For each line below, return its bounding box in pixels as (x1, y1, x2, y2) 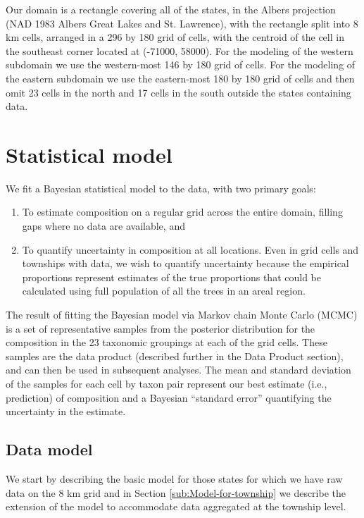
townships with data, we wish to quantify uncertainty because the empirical (22, 256, 349, 271)
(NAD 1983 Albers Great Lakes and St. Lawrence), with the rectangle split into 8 (6, 16, 358, 30)
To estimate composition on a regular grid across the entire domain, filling (22, 204, 343, 219)
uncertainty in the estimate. (6, 404, 126, 419)
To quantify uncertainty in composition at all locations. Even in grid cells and (22, 242, 359, 257)
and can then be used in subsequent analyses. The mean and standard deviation (6, 362, 351, 377)
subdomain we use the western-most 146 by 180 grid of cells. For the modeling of (6, 57, 356, 72)
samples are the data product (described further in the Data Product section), (6, 348, 344, 363)
